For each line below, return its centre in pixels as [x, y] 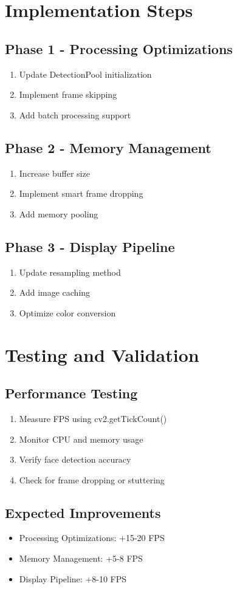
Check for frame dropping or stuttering [92, 479]
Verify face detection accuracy [75, 459]
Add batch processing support [75, 114]
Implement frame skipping [68, 94]
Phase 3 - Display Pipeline [90, 246]
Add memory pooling [59, 213]
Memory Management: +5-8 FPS [81, 558]
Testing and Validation [102, 354]
